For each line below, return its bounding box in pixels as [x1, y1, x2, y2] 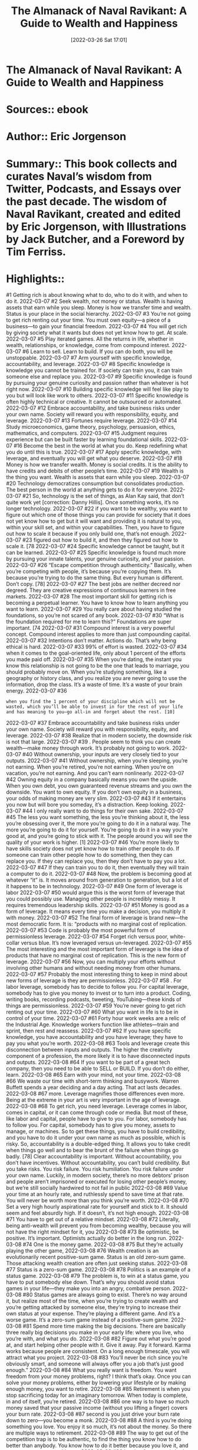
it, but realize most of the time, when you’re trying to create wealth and [6, 1297, 179, 1305]
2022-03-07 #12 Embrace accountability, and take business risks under [6, 404, 181, 412]
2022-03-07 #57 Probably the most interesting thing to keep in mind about [6, 971, 187, 978]
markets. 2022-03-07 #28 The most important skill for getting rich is [6, 593, 173, 600]
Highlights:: [6, 272, 65, 285]
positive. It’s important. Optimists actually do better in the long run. [6, 1235, 168, 1242]
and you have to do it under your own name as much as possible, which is [6, 1134, 186, 1141]
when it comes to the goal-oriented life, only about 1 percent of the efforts [6, 649, 186, 657]
